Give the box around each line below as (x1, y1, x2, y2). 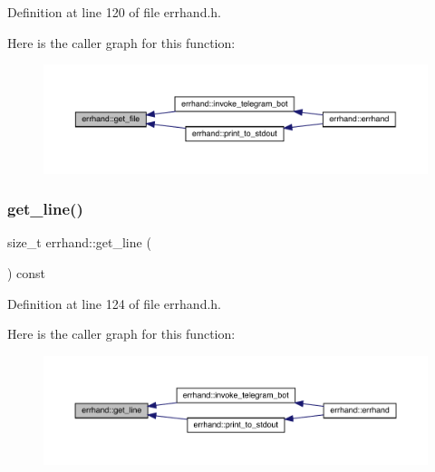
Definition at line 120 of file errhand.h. (7, 3, 221, 21)
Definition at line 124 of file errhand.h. (7, 294, 221, 313)
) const (7, 264, 46, 282)
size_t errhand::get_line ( (7, 233, 151, 252)
